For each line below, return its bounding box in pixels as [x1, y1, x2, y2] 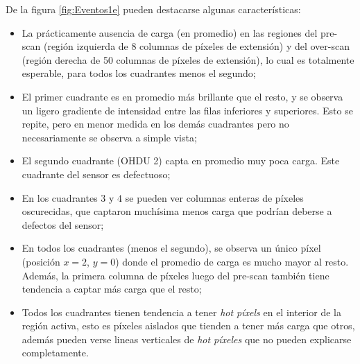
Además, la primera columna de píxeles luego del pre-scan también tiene [22, 268, 329, 282]
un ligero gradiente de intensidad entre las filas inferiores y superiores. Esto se [22, 103, 353, 117]
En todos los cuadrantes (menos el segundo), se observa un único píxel [22, 241, 321, 255]
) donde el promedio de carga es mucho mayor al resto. [115, 254, 349, 268]
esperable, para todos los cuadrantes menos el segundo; [22, 66, 256, 80]
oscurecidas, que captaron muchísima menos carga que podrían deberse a [22, 204, 332, 218]
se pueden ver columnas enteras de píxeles [125, 190, 304, 205]
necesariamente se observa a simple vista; [22, 130, 197, 144]
